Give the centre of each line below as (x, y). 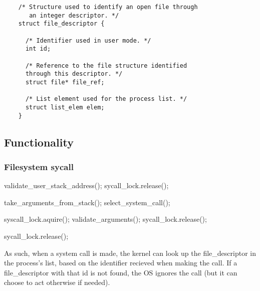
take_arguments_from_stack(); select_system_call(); (87, 202)
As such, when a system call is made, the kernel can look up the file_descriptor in (130, 253)
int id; (38, 49)
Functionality (39, 142)
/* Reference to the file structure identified (106, 65)
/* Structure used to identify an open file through (108, 7)
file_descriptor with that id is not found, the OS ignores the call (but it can (121, 272)
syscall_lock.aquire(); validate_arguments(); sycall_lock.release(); (105, 219)
